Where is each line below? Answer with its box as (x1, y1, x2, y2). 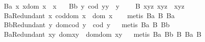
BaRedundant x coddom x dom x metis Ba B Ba (3, 10, 175, 20)
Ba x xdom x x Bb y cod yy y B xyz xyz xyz (3, 1, 185, 10)
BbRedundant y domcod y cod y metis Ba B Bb (3, 20, 170, 30)
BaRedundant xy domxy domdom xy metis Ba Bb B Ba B (3, 29, 202, 39)
